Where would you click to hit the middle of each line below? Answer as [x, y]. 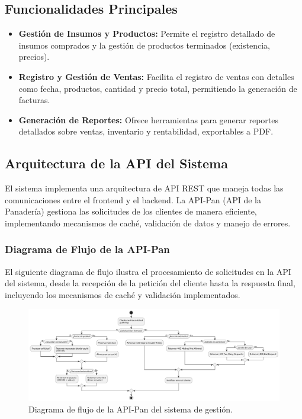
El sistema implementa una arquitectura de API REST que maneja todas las [144, 188]
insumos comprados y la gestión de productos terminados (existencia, [144, 45]
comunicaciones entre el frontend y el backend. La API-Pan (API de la [133, 199]
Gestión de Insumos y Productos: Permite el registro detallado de [147, 33]
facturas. [34, 100]
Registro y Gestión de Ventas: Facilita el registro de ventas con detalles [156, 76]
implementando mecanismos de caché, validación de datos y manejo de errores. [148, 223]
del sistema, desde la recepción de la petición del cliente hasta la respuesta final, [150, 283]
